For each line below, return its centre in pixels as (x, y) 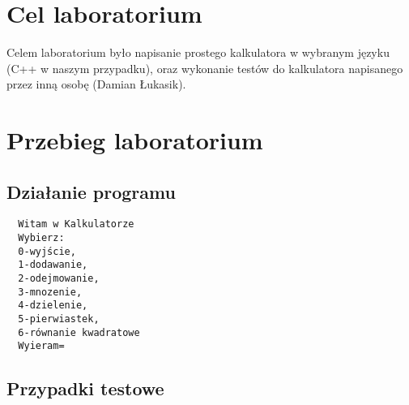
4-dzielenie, (53, 306)
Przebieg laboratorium (135, 140)
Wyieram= (41, 346)
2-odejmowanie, (59, 279)
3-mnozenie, (50, 292)
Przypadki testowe (85, 388)
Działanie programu (91, 191)
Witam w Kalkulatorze (76, 224)
